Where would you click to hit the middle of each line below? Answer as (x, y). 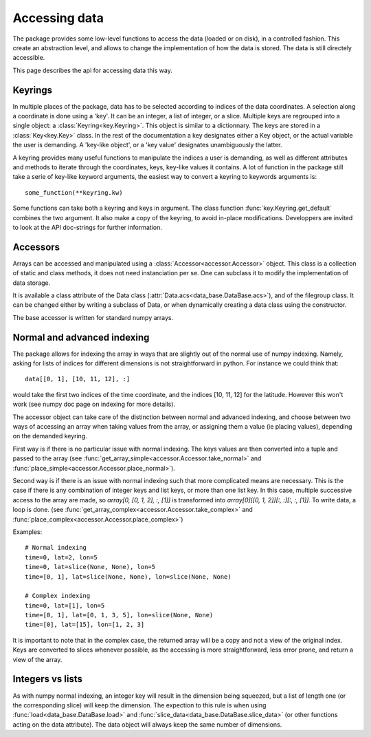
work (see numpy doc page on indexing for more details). (94, 404)
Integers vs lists (47, 679)
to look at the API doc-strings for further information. (88, 227)
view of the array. (37, 659)
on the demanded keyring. (50, 436)
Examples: (27, 532)
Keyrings (33, 90)
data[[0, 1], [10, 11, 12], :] (78, 379)
